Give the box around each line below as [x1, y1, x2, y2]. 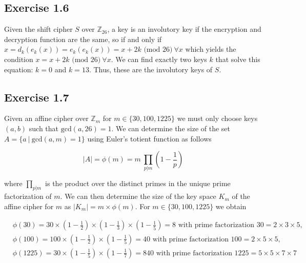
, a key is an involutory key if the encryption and [107, 24, 261, 34]
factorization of [4, 191, 52, 201]
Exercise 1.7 [4, 89, 69, 105]
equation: [4, 64, 33, 74]
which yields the [185, 44, 236, 54]
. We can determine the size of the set [111, 123, 230, 133]
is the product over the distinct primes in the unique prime [45, 178, 231, 189]
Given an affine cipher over [4, 113, 89, 124]
